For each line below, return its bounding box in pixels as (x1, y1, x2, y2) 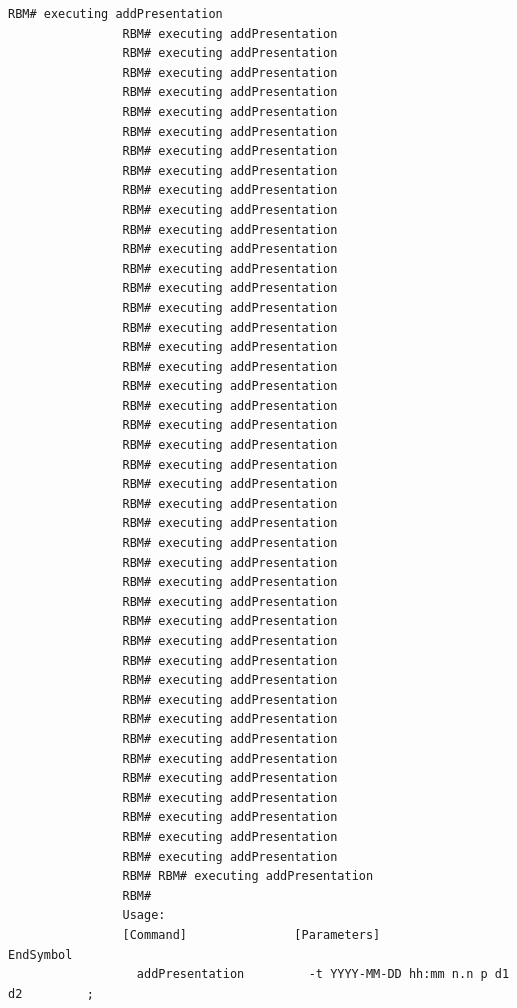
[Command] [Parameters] (122, 927, 381, 942)
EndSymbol (8, 947, 73, 962)
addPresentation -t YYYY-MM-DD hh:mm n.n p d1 (136, 967, 510, 982)
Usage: (122, 908, 166, 923)
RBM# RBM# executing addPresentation (122, 869, 374, 884)
